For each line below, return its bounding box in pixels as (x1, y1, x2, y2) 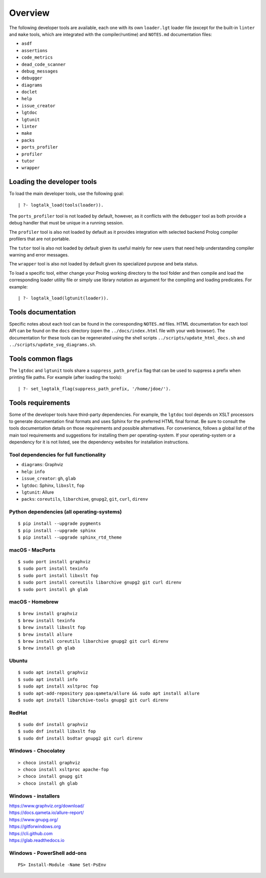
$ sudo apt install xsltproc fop (18, 684, 99, 689)
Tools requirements (9, 399, 70, 407)
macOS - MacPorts (9, 547, 56, 553)
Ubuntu (9, 658, 28, 664)
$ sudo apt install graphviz (18, 670, 88, 675)
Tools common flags (9, 354, 73, 363)
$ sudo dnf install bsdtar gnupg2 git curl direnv (18, 735, 143, 741)
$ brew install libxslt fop (18, 624, 86, 630)
